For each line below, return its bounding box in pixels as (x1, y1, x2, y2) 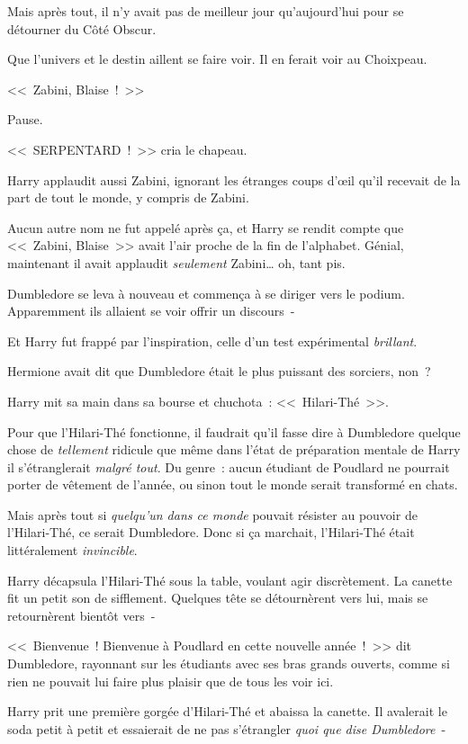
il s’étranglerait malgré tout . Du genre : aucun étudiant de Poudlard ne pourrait (7, 457, 450, 476)
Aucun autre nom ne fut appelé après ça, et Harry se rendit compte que (7, 218, 404, 237)
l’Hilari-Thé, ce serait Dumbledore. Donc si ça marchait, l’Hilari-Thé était (7, 523, 415, 542)
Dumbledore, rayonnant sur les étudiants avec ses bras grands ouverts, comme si (7, 654, 450, 673)
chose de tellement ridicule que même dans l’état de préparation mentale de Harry (7, 440, 461, 459)
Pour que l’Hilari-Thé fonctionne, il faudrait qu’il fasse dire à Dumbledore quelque (7, 422, 461, 441)
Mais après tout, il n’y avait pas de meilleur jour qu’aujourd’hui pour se (7, 2, 404, 20)
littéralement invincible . (7, 541, 138, 560)
